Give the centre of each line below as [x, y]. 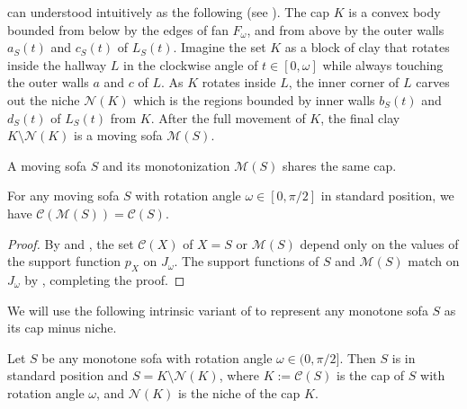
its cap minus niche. [62, 328]
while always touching [383, 64]
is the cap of [371, 375]
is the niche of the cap [239, 392]
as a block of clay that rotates [367, 47]
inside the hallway [57, 64]
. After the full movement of [228, 117]
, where [239, 375]
